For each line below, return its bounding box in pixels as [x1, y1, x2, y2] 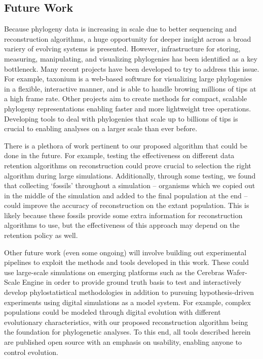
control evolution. [4, 346, 59, 357]
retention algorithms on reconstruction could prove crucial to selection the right [4, 160, 251, 170]
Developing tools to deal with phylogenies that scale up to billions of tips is [4, 113, 238, 124]
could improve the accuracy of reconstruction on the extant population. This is [4, 200, 249, 211]
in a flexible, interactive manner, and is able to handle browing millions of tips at [4, 83, 256, 94]
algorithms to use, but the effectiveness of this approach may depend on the [4, 220, 240, 230]
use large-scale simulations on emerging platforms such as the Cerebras [4, 266, 224, 277]
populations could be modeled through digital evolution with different [4, 307, 221, 317]
